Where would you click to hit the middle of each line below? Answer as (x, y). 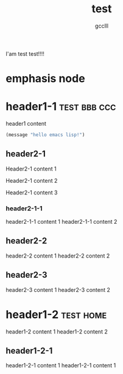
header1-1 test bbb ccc (61, 107)
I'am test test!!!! (25, 53)
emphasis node (46, 79)
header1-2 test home (56, 314)
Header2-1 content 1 (31, 169)
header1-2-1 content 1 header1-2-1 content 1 (61, 365)
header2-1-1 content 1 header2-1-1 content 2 (61, 222)
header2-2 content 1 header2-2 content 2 (58, 256)
